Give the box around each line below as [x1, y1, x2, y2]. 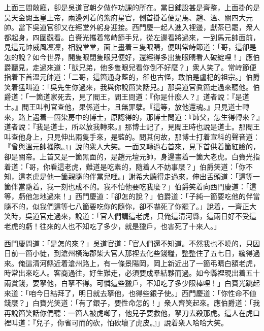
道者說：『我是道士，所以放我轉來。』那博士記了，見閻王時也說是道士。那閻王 [4, 121, 260, 132]
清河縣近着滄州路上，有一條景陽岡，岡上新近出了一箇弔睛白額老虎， [32, 257, 260, 268]
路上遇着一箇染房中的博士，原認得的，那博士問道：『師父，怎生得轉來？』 [18, 111, 260, 122]
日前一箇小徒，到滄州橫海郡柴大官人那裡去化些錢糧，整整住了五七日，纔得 [4, 248, 253, 258]
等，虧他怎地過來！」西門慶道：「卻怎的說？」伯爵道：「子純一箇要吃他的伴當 [4, 191, 260, 202]
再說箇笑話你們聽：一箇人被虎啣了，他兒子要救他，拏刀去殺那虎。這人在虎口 [4, 307, 260, 318]
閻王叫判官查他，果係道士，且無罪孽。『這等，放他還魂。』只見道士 [21, 101, 242, 112]
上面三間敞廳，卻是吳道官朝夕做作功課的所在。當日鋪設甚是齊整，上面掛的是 [4, 2, 260, 12]
